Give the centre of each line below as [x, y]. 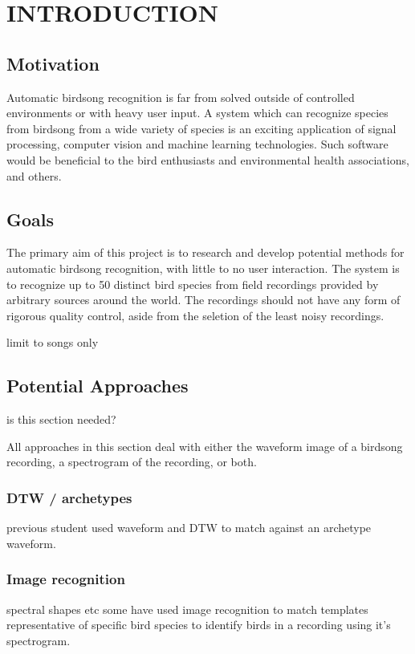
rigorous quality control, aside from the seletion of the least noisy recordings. [195, 315]
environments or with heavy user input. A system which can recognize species [197, 113]
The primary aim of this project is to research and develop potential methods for [205, 252]
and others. [34, 175]
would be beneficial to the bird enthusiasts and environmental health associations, [208, 159]
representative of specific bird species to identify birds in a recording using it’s [199, 625]
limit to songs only [53, 342]
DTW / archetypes [69, 497]
